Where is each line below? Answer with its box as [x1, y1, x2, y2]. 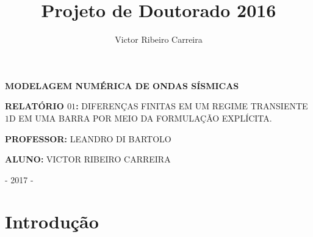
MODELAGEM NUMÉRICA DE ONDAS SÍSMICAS [5, 79, 239, 92]
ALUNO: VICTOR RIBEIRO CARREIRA [5, 153, 171, 166]
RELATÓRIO [5, 100, 64, 112]
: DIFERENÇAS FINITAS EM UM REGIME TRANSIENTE [76, 100, 308, 112]
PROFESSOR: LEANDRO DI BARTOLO [5, 132, 171, 145]
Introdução [5, 209, 99, 234]
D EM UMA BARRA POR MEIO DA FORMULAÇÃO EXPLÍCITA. [9, 111, 272, 124]
